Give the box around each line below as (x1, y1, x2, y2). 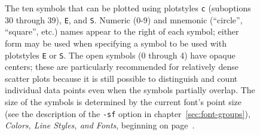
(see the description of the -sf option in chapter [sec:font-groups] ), (5, 107, 250, 119)
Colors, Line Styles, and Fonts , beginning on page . (5, 119, 195, 131)
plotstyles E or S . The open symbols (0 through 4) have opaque (5, 48, 235, 61)
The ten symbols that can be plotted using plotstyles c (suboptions (5, 2, 251, 14)
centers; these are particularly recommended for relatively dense (5, 60, 238, 73)
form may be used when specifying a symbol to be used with (5, 36, 227, 49)
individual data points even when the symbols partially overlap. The (5, 84, 255, 96)
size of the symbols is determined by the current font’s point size (5, 95, 242, 108)
